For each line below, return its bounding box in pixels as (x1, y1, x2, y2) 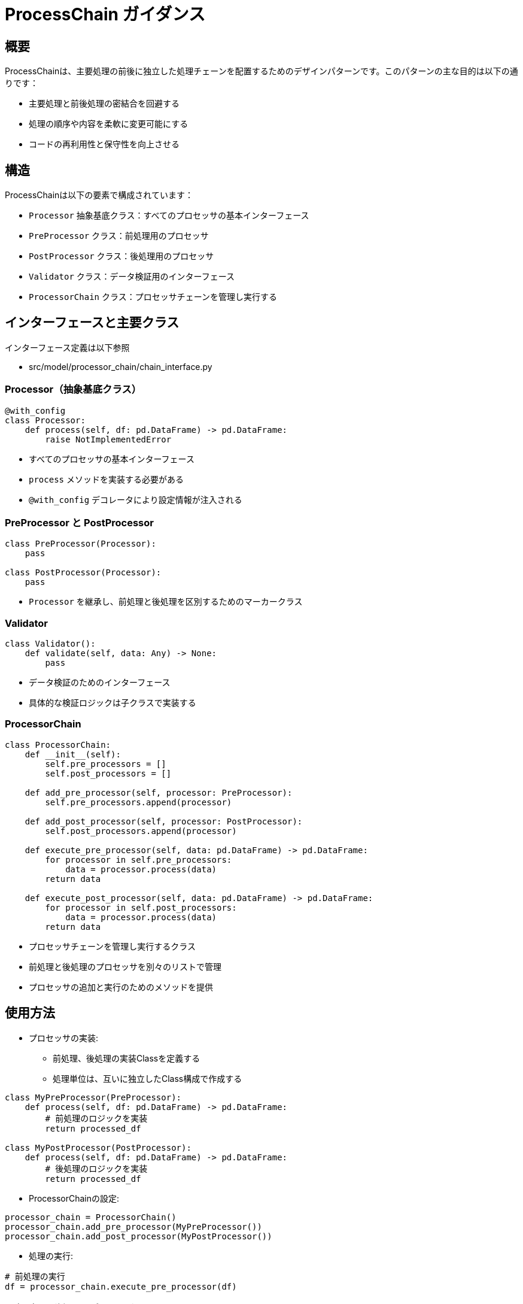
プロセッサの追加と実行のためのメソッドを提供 (29, 981, 213, 992)
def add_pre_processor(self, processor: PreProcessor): (25, 787, 293, 797)
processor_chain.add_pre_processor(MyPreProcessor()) (5, 1221, 262, 1232)
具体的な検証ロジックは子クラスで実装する (29, 698, 196, 708)
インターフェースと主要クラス (5, 315, 180, 330)
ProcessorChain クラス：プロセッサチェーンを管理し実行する (29, 292, 277, 302)
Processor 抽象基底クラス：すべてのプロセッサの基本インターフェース (29, 210, 309, 221)
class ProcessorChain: (5, 739, 111, 750)
